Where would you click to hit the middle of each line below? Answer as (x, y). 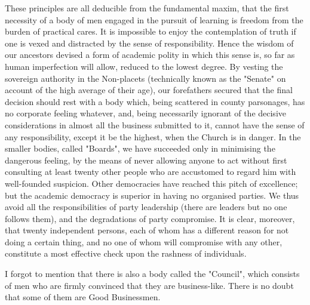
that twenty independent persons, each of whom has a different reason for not (147, 230)
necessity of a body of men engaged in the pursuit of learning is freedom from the (154, 19)
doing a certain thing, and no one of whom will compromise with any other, (144, 241)
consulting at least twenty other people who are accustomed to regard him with (151, 172)
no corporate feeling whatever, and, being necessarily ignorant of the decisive (145, 113)
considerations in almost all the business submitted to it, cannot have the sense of (155, 124)
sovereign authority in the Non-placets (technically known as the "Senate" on (145, 78)
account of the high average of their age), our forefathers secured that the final (149, 90)
